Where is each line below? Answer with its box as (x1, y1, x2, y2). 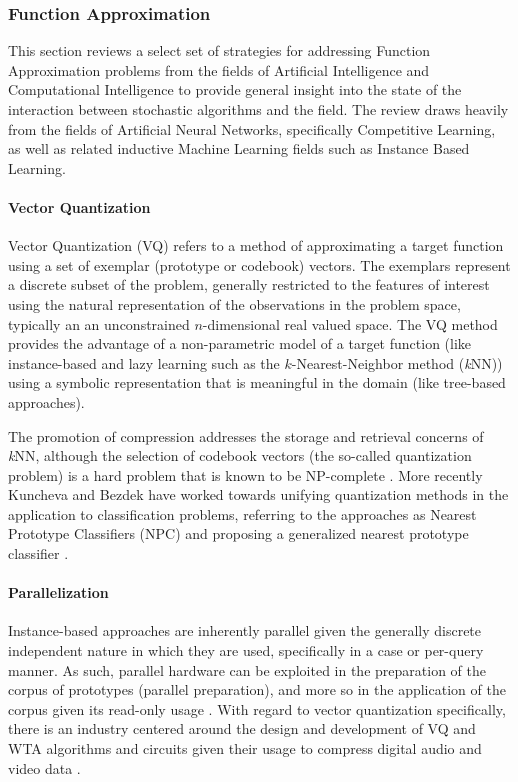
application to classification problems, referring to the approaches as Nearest (8, 503, 477, 524)
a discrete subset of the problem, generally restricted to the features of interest (8, 274, 490, 295)
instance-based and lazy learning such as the (8, 352, 280, 373)
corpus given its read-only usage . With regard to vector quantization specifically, (8, 698, 506, 719)
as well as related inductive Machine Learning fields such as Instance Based (8, 138, 470, 159)
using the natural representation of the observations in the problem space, (8, 293, 461, 314)
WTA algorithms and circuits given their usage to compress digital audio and (8, 738, 482, 759)
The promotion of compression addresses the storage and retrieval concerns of (8, 425, 484, 446)
